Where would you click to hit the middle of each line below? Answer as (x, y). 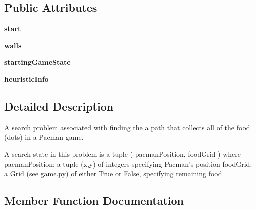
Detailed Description (59, 106)
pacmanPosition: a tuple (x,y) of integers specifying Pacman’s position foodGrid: (128, 164)
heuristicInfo (26, 79)
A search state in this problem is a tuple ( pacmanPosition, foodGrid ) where (122, 153)
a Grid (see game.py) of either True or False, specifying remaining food (113, 174)
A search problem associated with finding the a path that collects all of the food (127, 127)
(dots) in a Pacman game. (44, 137)
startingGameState (37, 62)
